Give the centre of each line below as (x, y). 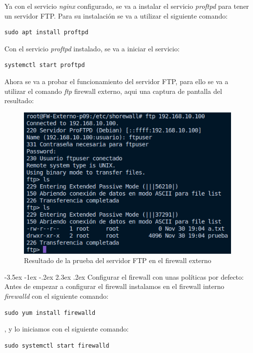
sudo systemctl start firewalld (57, 345)
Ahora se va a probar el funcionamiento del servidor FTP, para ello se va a (116, 81)
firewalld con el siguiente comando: (56, 296)
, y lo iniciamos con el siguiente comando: (67, 329)
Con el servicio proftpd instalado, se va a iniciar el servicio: (92, 48)
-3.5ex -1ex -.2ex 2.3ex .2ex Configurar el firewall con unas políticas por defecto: (124, 276)
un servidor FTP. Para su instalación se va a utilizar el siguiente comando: (116, 15)
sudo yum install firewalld (50, 313)
